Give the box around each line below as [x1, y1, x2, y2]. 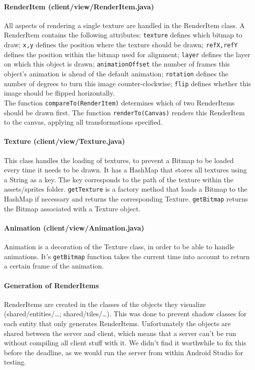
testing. [4, 357, 27, 367]
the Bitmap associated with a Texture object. [4, 203, 141, 213]
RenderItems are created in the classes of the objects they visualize [4, 299, 206, 309]
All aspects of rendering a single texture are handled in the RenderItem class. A [4, 20, 245, 30]
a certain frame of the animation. [4, 261, 104, 271]
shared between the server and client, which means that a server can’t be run [4, 328, 236, 338]
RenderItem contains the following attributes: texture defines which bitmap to [4, 30, 243, 40]
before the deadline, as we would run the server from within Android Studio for [4, 347, 243, 357]
